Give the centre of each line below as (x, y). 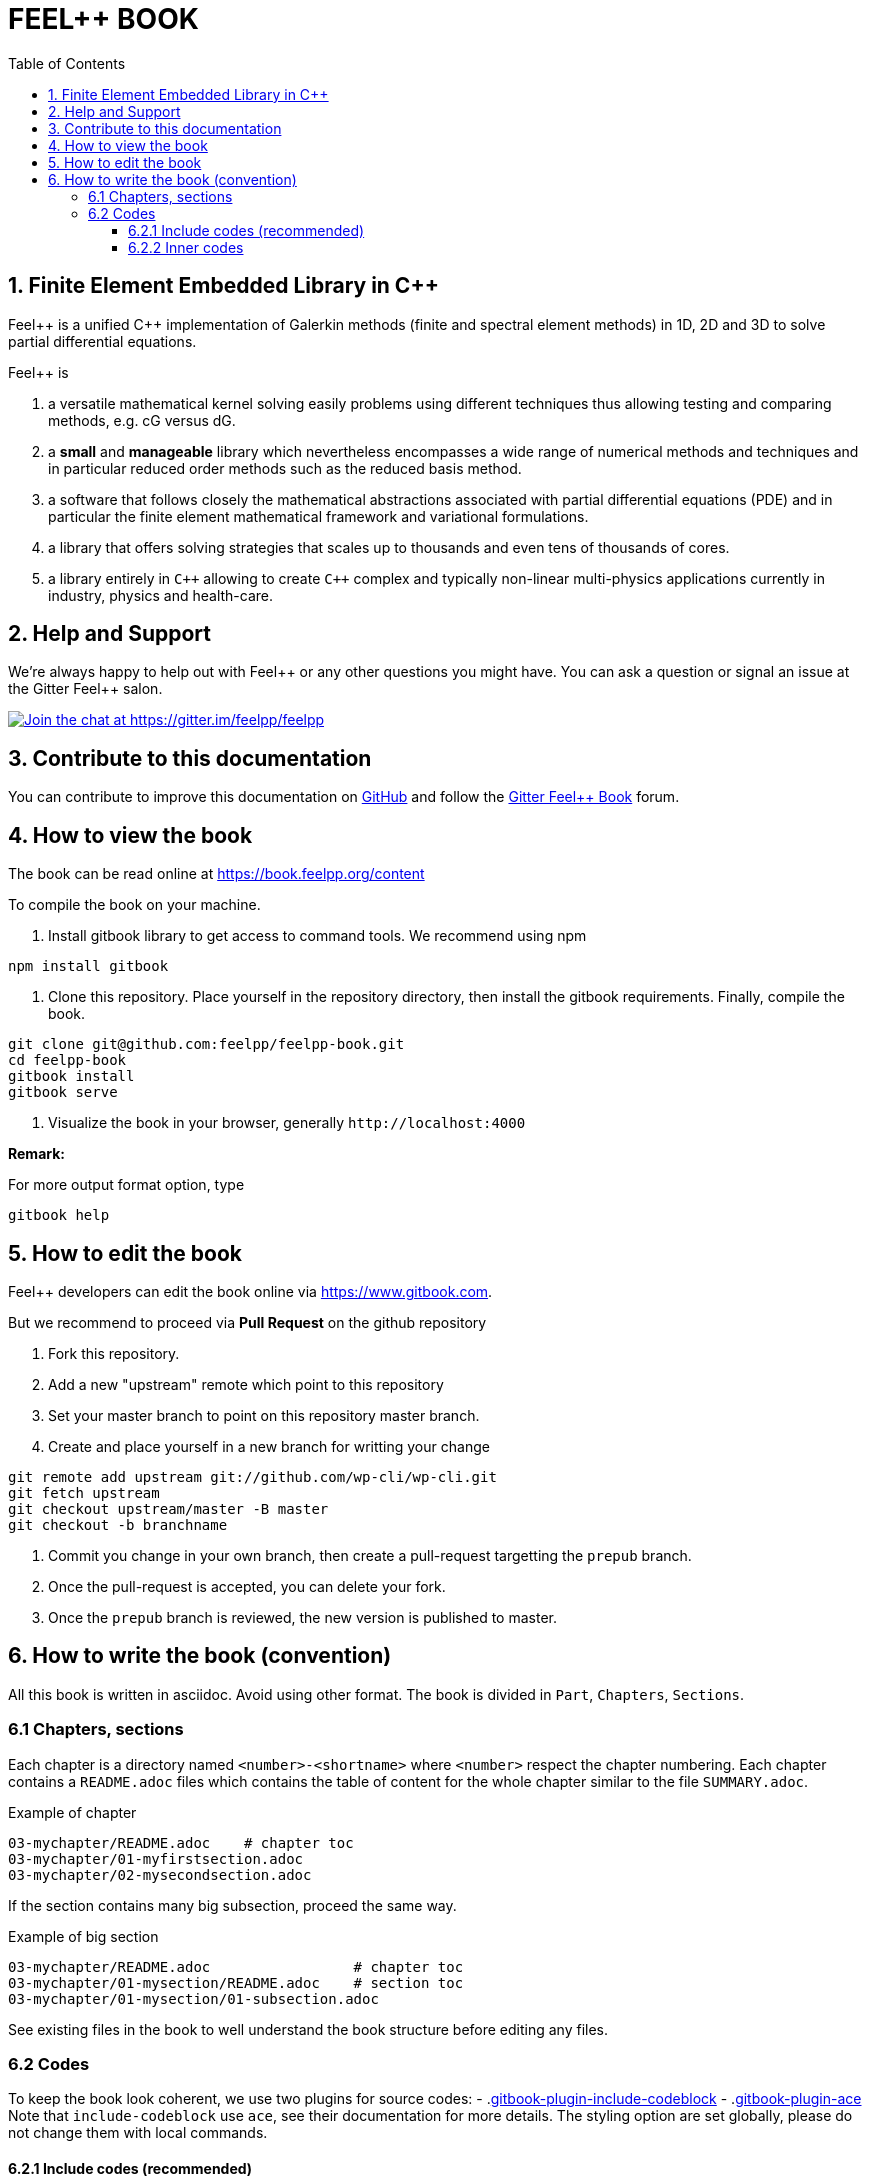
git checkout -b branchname (118, 1524)
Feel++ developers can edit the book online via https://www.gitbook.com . (250, 1291)
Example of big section (83, 1936)
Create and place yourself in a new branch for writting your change (269, 1446)
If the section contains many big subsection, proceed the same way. (232, 1905)
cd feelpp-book (67, 1060)
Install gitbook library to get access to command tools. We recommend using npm (317, 936)
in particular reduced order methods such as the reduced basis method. (285, 468)
